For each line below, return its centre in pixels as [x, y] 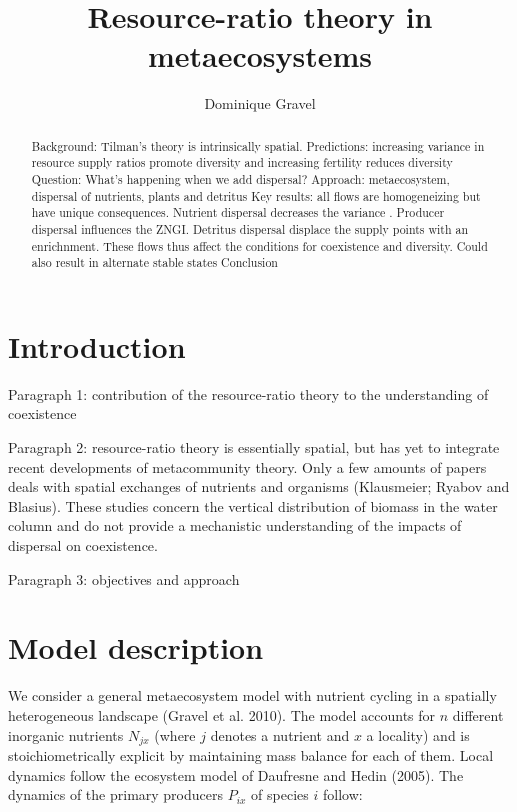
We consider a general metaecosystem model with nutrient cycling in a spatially [252, 695]
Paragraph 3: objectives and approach [124, 578]
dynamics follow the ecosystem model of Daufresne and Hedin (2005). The [236, 774]
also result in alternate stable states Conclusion [154, 262]
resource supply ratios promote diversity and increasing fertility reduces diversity [242, 162]
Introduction [97, 345]
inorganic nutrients [66, 734]
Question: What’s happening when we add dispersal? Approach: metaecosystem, [240, 179]
